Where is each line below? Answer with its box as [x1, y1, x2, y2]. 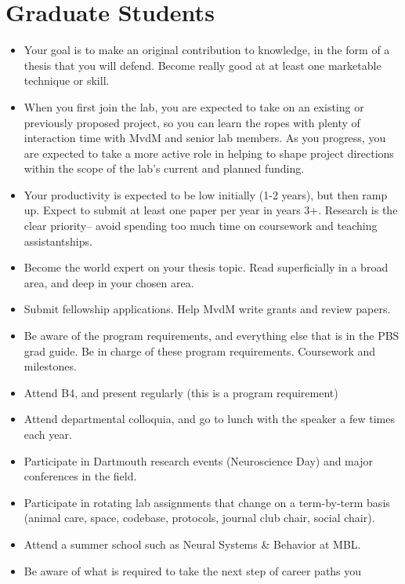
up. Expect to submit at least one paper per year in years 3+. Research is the [24, 202, 398, 218]
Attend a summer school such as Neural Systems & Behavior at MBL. [24, 535, 361, 552]
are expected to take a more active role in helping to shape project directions [24, 144, 394, 161]
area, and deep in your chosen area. [24, 274, 194, 290]
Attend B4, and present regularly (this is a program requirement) [24, 384, 338, 400]
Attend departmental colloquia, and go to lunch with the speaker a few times [24, 411, 395, 427]
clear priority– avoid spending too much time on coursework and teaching [24, 217, 378, 234]
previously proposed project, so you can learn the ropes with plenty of [24, 114, 360, 130]
